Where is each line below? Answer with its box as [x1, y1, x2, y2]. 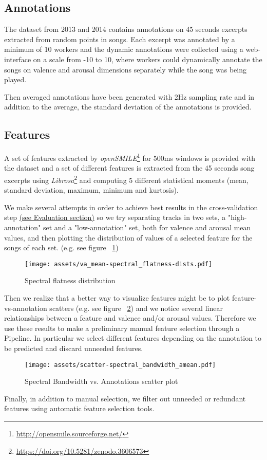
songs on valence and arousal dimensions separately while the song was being [4, 64, 246, 75]
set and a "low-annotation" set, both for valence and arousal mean [43, 222, 251, 233]
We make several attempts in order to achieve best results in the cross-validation [4, 201, 258, 212]
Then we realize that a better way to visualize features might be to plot [4, 292, 230, 303]
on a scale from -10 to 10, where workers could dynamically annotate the [33, 53, 262, 64]
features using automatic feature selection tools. [4, 403, 155, 414]
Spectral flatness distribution [25, 275, 116, 286]
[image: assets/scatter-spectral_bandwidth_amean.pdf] [25, 361, 216, 369]
